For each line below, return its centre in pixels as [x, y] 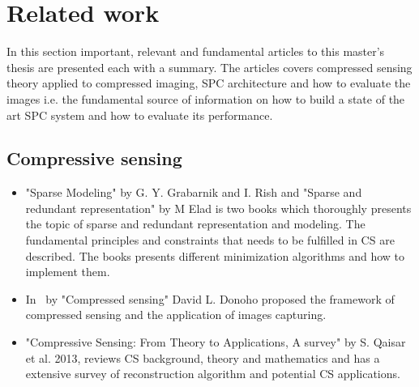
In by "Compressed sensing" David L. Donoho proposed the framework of [210, 298]
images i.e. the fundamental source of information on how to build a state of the [206, 98]
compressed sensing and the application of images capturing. [176, 315]
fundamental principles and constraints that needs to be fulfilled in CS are [210, 240]
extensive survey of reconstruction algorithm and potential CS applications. [213, 374]
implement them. [68, 272]
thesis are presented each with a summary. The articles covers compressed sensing [209, 67]
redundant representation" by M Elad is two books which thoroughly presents [218, 208]
